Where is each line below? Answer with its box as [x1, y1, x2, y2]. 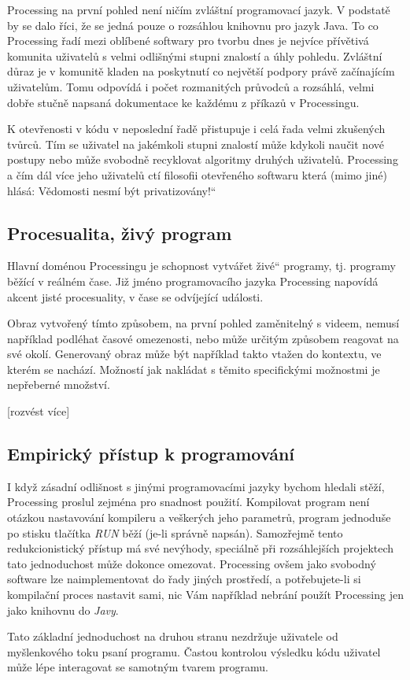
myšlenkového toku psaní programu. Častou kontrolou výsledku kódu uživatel [7, 643, 381, 660]
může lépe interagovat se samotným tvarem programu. [7, 659, 268, 675]
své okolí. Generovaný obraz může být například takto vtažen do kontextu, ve [7, 346, 382, 362]
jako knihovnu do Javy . [7, 601, 119, 618]
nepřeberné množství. [7, 376, 110, 393]
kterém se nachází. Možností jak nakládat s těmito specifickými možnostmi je [7, 360, 380, 377]
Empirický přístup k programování [7, 442, 295, 466]
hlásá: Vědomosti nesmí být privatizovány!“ [7, 182, 216, 198]
